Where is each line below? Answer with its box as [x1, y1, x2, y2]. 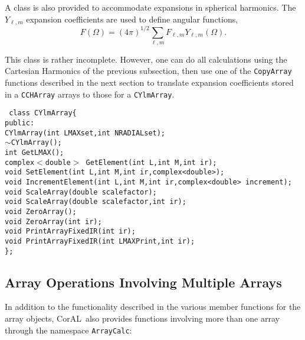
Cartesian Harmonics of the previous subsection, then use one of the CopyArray [5, 64, 292, 77]
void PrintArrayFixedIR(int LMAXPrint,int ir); [5, 237, 195, 245]
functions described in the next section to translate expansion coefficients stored [5, 76, 294, 89]
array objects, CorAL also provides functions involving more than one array [5, 312, 280, 325]
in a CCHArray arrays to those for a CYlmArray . [5, 88, 175, 100]
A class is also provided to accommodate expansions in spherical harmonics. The [5, 1, 296, 13]
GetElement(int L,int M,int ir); [86, 158, 217, 167]
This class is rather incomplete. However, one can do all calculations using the [5, 53, 287, 65]
